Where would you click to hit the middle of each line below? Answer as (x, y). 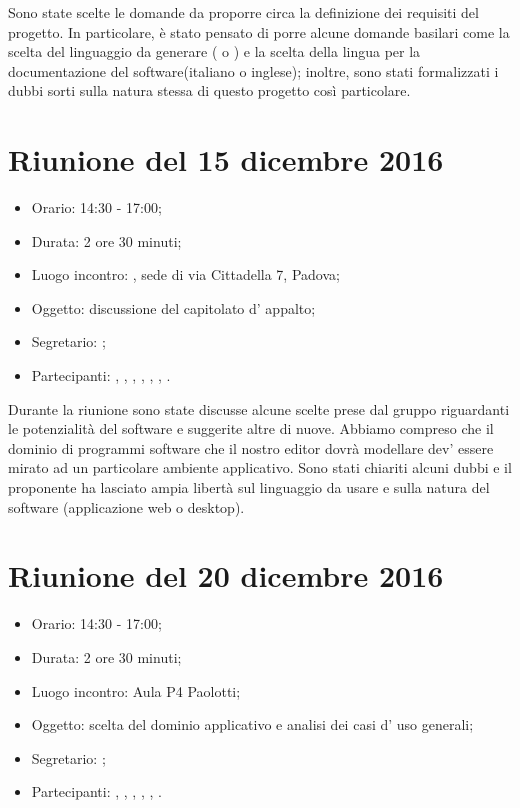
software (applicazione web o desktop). (126, 506)
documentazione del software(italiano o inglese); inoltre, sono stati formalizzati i (253, 70)
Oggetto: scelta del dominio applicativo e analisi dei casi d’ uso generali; (252, 724)
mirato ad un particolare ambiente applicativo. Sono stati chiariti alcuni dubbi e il (260, 467)
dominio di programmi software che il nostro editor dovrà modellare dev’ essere (251, 447)
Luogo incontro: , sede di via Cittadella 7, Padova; (185, 274)
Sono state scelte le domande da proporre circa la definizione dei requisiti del (243, 12)
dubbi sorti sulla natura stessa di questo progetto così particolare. (209, 90)
